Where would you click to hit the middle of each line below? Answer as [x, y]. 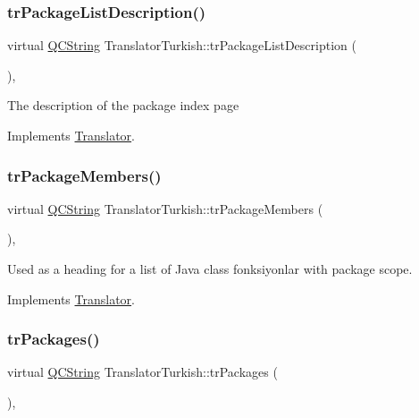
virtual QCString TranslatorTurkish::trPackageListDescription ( [182, 45]
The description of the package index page [123, 105]
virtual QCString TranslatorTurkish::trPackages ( [142, 372]
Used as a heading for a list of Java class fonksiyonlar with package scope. [210, 269]
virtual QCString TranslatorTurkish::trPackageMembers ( [165, 208]
